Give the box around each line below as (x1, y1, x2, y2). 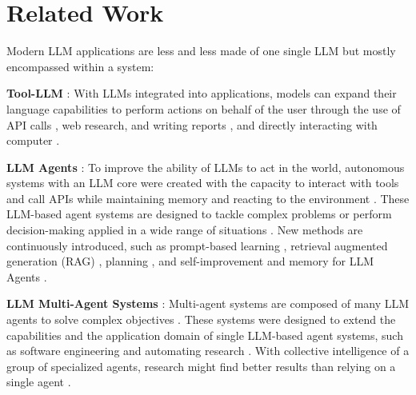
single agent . (6, 373, 71, 390)
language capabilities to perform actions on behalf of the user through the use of (6, 100, 401, 117)
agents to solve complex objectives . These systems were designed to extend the (6, 311, 396, 328)
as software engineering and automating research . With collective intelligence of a (6, 342, 410, 359)
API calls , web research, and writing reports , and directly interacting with (6, 116, 378, 133)
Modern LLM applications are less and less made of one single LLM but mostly (6, 42, 396, 59)
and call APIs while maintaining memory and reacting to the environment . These (6, 190, 410, 206)
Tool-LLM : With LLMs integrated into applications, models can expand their (6, 85, 397, 102)
